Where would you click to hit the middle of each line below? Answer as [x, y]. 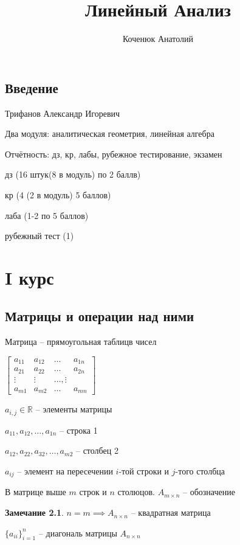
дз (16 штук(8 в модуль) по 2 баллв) [73, 174]
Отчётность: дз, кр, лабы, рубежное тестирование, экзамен [114, 154]
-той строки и [144, 471]
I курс [29, 277]
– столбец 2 [97, 450]
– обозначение [209, 492]
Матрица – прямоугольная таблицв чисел [81, 342]
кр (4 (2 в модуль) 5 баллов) [58, 194]
